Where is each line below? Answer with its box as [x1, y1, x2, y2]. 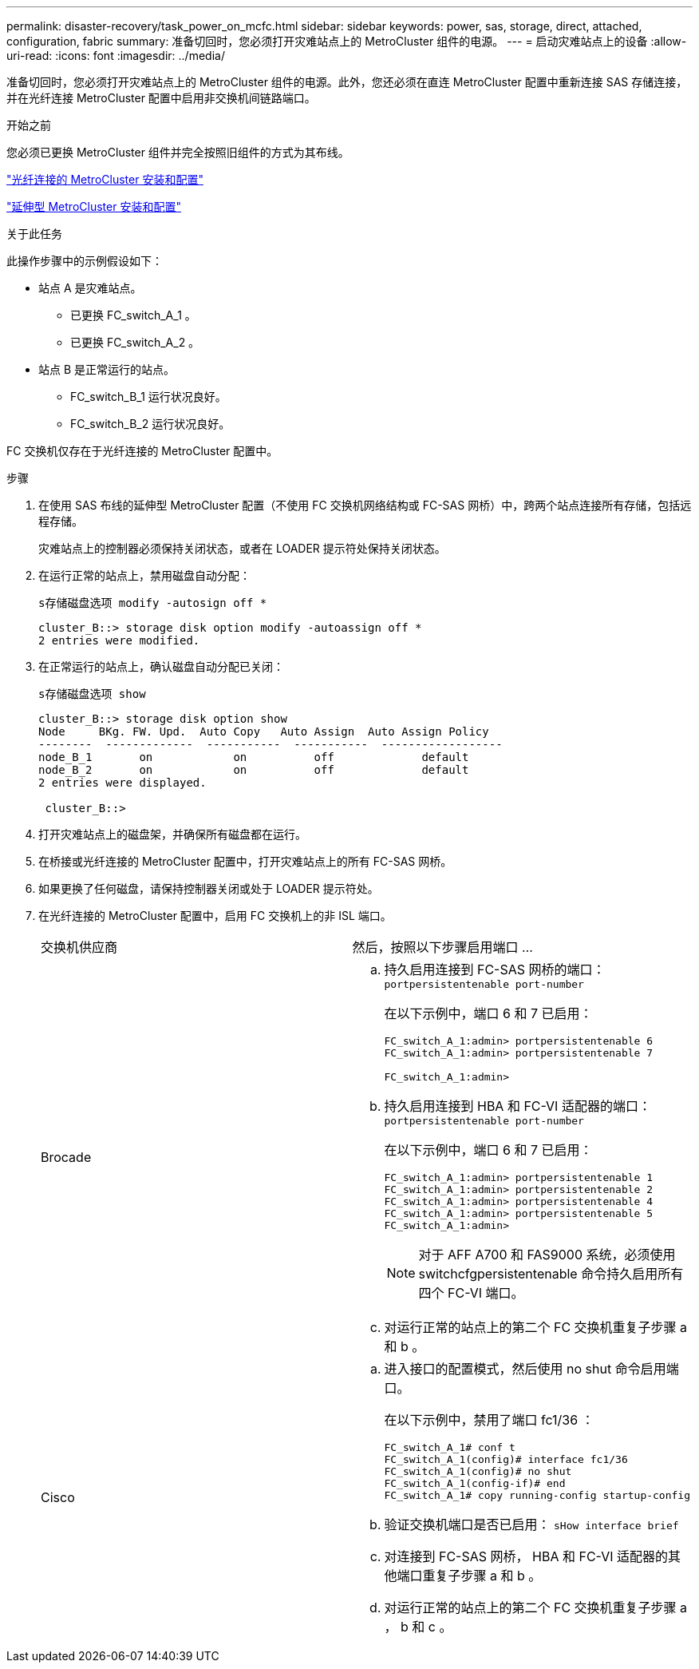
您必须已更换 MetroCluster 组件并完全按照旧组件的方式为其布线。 [6, 145, 349, 159]
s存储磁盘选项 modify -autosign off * [38, 597, 267, 609]
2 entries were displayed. [38, 776, 207, 789]
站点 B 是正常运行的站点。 [38, 363, 176, 376]
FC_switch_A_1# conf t [384, 1441, 515, 1453]
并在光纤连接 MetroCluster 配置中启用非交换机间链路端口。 [6, 91, 316, 105]
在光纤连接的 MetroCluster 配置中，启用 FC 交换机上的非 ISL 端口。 [38, 909, 392, 922]
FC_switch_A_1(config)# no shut [384, 1465, 572, 1477]
